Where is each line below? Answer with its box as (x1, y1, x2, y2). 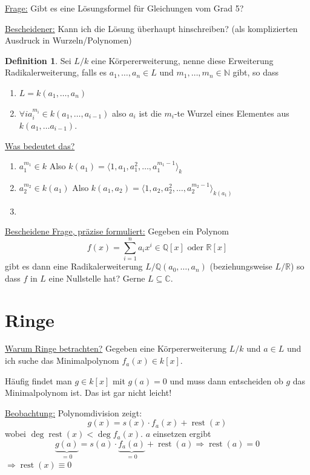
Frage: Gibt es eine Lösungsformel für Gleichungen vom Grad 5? (5, 2, 244, 14)
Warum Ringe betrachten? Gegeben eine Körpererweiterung (5, 342, 227, 355)
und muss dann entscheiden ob (170, 374, 283, 387)
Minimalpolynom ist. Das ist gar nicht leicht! (5, 386, 172, 399)
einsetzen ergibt (153, 427, 211, 440)
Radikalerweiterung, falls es (5, 66, 107, 79)
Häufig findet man (5, 374, 72, 387)
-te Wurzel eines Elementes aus (174, 106, 289, 119)
